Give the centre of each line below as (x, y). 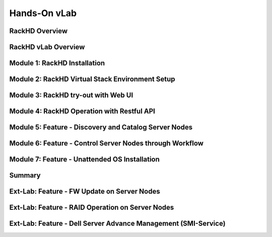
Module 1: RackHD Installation (57, 63)
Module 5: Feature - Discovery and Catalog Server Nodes (101, 128)
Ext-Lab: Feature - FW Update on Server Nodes (85, 191)
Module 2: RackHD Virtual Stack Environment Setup (92, 79)
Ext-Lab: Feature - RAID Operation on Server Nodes (92, 208)
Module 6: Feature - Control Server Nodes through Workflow (107, 143)
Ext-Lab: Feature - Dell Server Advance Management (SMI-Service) (118, 224)
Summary (25, 175)
